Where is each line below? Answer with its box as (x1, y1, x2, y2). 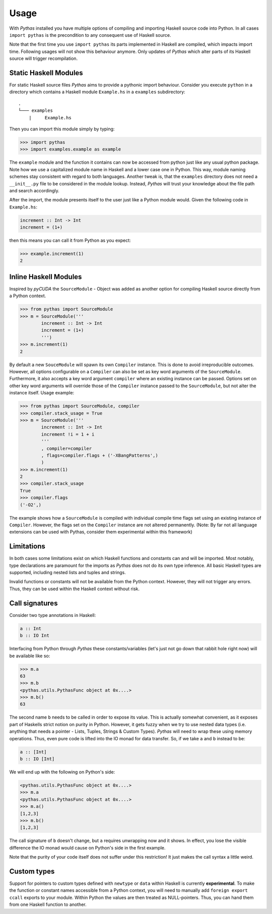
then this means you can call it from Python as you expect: (9, 237, 131, 244)
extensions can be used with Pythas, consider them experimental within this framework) (9, 529, 192, 535)
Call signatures (9, 599, 58, 607)
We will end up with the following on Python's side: (9, 768, 115, 775)
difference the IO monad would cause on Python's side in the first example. (9, 845, 166, 851)
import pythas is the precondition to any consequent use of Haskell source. (9, 32, 171, 38)
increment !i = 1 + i (41, 431, 95, 437)
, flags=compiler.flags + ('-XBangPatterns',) (41, 452, 158, 458)
